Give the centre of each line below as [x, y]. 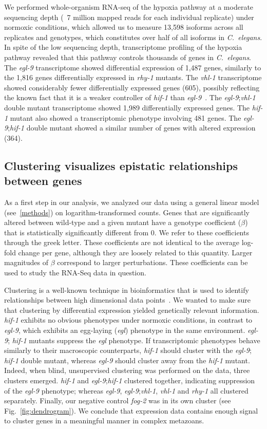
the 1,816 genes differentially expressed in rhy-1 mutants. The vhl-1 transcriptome [133, 77]
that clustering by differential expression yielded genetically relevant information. [132, 310]
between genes [43, 181]
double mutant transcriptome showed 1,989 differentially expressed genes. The [127, 107]
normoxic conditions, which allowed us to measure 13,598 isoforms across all [124, 27]
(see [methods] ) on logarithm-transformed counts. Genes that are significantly [127, 212]
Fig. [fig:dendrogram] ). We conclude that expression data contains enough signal [131, 410]
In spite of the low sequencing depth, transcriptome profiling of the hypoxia [123, 47]
